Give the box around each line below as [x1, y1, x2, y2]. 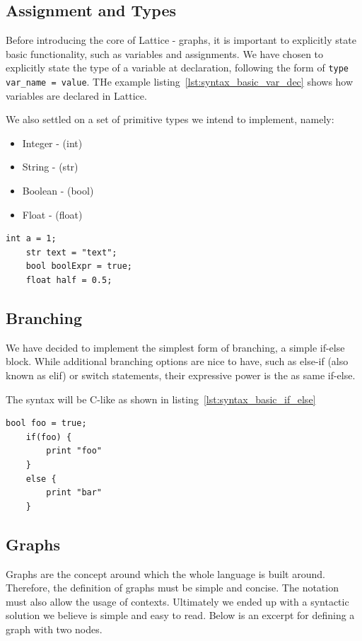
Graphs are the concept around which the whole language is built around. [6, 566, 325, 581]
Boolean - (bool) [22, 183, 94, 198]
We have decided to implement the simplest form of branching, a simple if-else [6, 340, 345, 354]
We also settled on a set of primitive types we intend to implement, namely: [6, 112, 334, 127]
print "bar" [46, 487, 103, 498]
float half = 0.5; [25, 275, 112, 286]
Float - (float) [22, 207, 83, 221]
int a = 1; [6, 233, 57, 244]
